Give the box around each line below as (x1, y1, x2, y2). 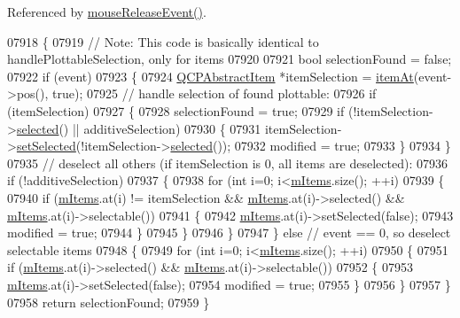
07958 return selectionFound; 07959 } (7, 292, 210, 311)
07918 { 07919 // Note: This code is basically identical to (7, 32, 319, 50)
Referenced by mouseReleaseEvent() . (7, 3, 207, 20)
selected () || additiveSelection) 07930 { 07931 (16, 119, 261, 137)
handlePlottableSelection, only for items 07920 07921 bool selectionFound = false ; (7, 50, 452, 68)
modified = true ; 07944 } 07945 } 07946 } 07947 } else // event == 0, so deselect (7, 223, 451, 242)
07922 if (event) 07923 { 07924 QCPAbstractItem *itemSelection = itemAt (7, 66, 414, 85)
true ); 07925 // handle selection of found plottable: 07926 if (52, 84, 377, 103)
